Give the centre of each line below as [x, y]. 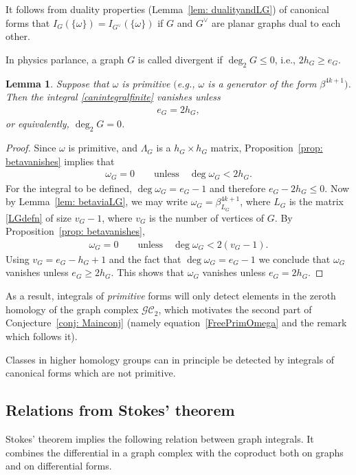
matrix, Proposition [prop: [267, 148]
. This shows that [147, 272]
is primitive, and [103, 148]
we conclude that [294, 258]
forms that [28, 22]
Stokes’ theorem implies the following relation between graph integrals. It [160, 439]
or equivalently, [37, 124]
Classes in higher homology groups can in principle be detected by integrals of [170, 359]
